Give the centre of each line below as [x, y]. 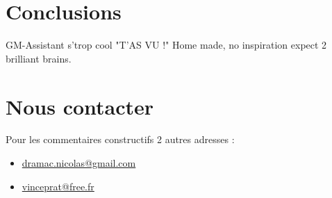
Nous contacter [80, 106]
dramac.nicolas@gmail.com [79, 163]
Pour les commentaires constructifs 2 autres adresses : [120, 139]
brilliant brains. [39, 58]
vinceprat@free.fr [58, 186]
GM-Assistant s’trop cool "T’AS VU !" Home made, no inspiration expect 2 [166, 45]
